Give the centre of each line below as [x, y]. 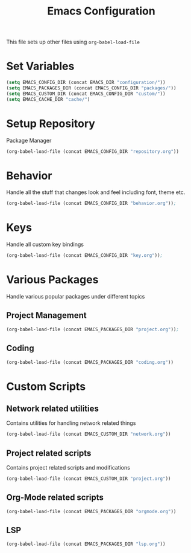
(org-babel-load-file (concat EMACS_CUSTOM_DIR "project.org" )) [89, 479]
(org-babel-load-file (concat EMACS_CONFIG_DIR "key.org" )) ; [85, 256]
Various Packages [52, 280]
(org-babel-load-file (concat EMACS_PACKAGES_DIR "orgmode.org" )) [91, 511]
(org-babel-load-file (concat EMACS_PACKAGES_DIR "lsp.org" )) [86, 544]
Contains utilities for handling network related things [71, 423]
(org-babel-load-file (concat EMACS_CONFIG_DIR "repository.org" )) [93, 151]
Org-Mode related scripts [55, 498]
